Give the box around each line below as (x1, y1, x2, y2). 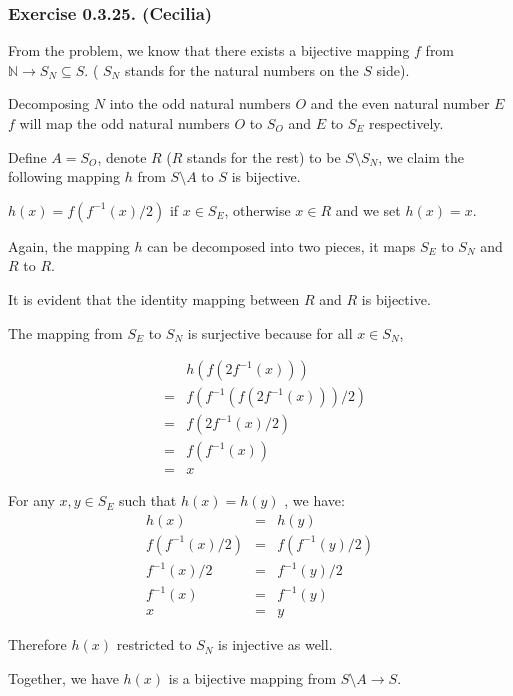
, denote (97, 146, 147, 167)
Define (8, 146, 47, 167)
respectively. (369, 113, 444, 133)
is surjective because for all (187, 322, 353, 343)
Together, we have (8, 667, 119, 688)
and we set (335, 199, 401, 220)
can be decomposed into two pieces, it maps (147, 235, 416, 256)
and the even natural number (310, 93, 490, 114)
